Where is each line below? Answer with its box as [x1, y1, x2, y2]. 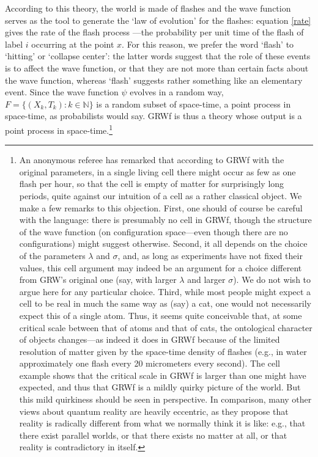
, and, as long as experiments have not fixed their [117, 249, 303, 261]
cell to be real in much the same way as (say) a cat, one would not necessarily [19, 297, 311, 310]
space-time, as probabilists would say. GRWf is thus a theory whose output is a [5, 109, 302, 122]
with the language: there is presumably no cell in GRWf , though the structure [19, 213, 312, 226]
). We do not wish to [233, 273, 311, 286]
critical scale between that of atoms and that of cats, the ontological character [19, 321, 312, 334]
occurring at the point [31, 37, 114, 50]
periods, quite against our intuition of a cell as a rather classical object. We [19, 189, 302, 202]
